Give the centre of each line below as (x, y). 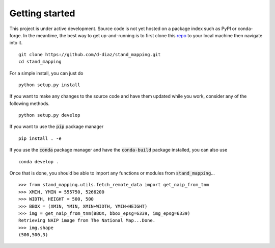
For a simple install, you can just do (46, 73)
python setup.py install (49, 85)
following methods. (30, 103)
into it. (16, 43)
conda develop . (39, 162)
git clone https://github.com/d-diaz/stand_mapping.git (90, 54)
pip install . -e (40, 138)
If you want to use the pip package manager (57, 127)
